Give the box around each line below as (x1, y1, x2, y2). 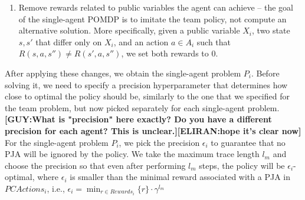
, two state (252, 24, 290, 36)
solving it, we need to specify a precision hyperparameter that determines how (5, 78, 288, 91)
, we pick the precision (119, 136, 200, 148)
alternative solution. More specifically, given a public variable (18, 24, 240, 36)
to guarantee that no (211, 136, 286, 148)
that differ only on (35, 35, 102, 48)
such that (196, 35, 231, 48)
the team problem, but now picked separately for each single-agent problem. (5, 101, 280, 114)
